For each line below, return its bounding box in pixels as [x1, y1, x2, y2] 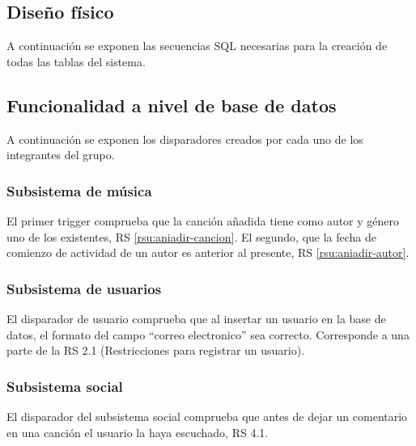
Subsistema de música [6, 180, 152, 200]
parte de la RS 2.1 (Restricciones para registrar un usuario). [6, 342, 305, 359]
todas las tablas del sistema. [6, 53, 146, 69]
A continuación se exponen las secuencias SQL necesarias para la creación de [6, 37, 388, 54]
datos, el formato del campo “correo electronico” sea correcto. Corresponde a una [6, 326, 410, 343]
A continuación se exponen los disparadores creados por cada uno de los [6, 130, 363, 147]
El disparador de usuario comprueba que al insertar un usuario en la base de [6, 310, 386, 326]
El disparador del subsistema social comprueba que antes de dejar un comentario [6, 408, 408, 424]
